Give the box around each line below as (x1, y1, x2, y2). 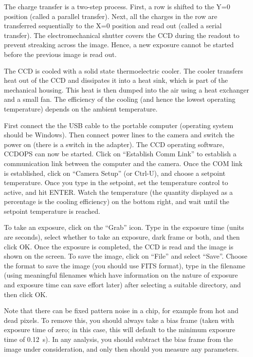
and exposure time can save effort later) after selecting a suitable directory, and (4, 280, 241, 290)
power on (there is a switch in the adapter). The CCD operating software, (4, 139, 224, 149)
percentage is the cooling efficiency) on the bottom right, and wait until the (4, 196, 229, 207)
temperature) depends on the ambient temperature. (4, 103, 158, 113)
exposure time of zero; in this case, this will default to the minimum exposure (4, 324, 235, 335)
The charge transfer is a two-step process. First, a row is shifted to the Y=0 (4, 1, 230, 11)
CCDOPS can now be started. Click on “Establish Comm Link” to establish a (4, 149, 236, 159)
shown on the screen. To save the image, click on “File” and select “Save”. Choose (4, 251, 248, 261)
